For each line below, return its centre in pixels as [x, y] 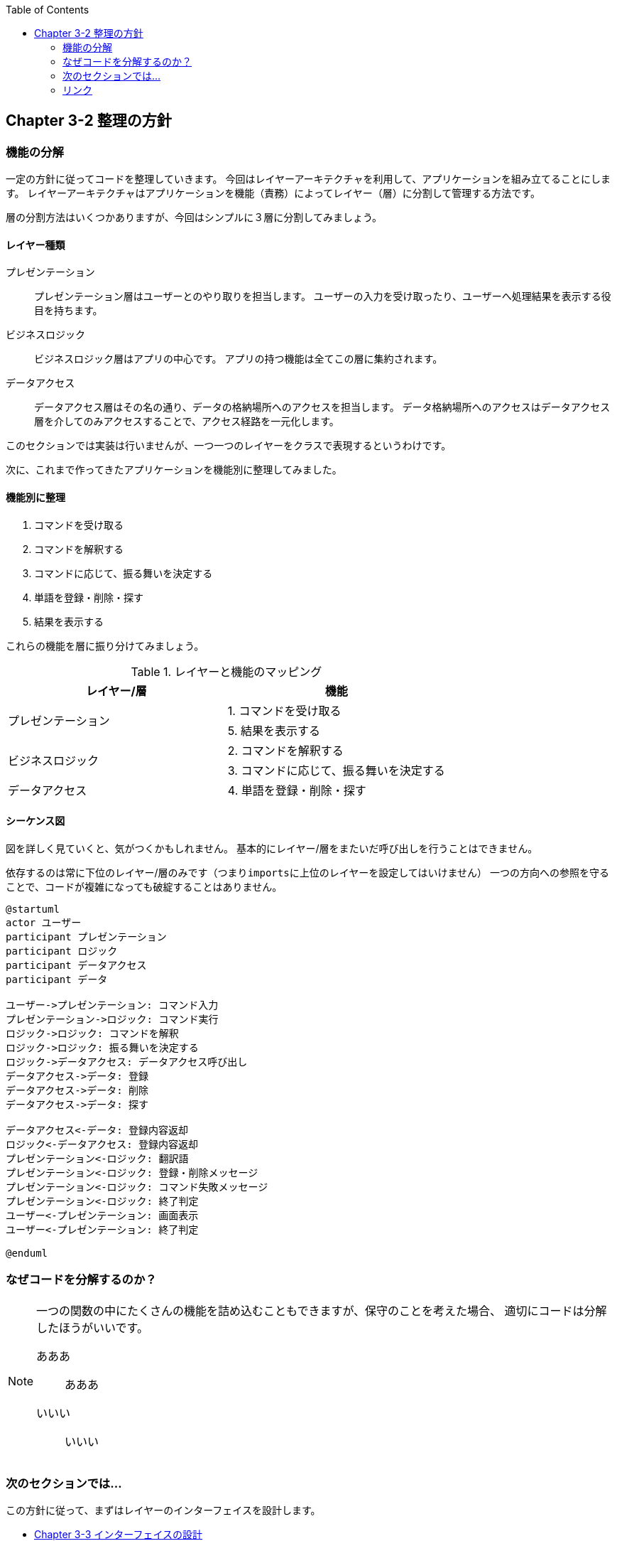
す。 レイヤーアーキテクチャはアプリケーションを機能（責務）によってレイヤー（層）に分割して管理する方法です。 [273, 193]
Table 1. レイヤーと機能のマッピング [226, 671]
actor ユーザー [44, 922]
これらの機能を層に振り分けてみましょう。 [105, 645]
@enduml [27, 1253]
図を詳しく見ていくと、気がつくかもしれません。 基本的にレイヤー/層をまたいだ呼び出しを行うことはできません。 [272, 848]
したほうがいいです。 [92, 1327]
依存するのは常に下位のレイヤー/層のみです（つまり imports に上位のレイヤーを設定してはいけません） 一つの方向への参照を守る [308, 872]
